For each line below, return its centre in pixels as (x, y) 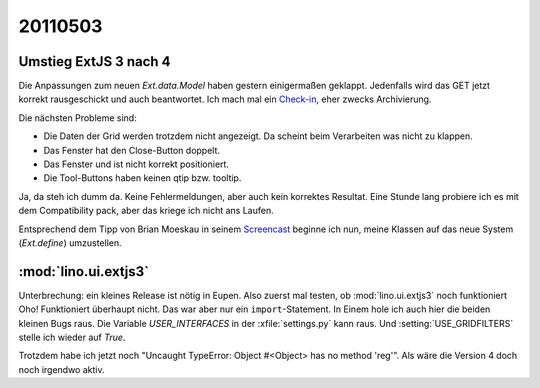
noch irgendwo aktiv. (61, 369)
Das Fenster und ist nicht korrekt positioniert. (136, 164)
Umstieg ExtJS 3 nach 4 (94, 61)
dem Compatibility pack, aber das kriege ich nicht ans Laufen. (146, 211)
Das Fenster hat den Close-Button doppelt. (131, 150)
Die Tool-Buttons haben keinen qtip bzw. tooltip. (142, 178)
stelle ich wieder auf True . (72, 337)
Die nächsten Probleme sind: (77, 117)
